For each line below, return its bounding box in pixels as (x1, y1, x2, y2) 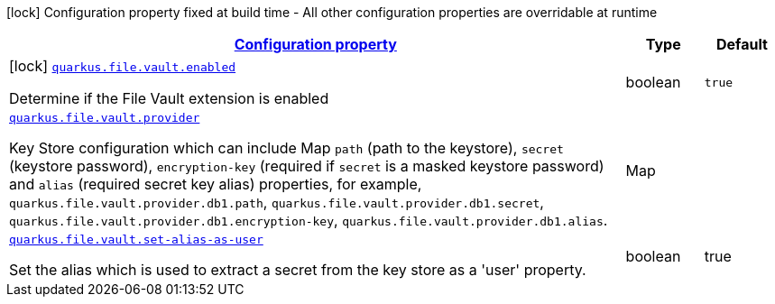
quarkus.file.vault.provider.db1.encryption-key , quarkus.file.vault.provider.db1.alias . (9, 211, 608, 229)
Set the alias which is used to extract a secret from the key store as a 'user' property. (9, 261, 586, 279)
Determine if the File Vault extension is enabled (9, 89, 329, 107)
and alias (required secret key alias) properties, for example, (9, 175, 422, 193)
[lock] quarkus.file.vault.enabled (9, 57, 236, 75)
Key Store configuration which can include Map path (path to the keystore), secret (9, 139, 564, 157)
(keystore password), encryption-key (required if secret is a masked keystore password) (9, 157, 604, 175)
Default (715, 35, 768, 53)
